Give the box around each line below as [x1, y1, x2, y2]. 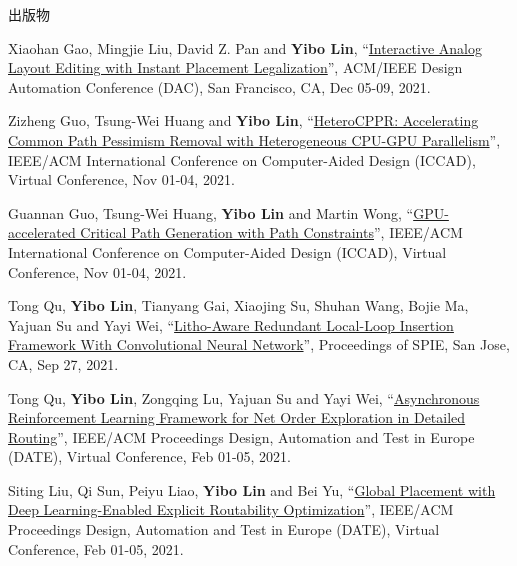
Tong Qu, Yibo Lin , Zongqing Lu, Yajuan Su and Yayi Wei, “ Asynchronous [8, 387, 480, 408]
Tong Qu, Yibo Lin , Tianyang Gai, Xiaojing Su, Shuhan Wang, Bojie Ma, [8, 295, 469, 316]
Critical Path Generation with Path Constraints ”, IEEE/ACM [80, 222, 463, 243]
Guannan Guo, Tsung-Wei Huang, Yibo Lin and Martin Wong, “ [8, 202, 414, 223]
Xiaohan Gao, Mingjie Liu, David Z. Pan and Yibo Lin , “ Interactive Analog [8, 37, 483, 58]
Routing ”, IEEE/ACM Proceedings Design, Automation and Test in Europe [8, 426, 475, 447]
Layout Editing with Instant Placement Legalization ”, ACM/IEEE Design [8, 57, 463, 78]
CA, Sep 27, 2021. [8, 353, 119, 374]
